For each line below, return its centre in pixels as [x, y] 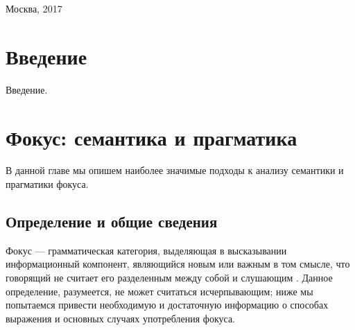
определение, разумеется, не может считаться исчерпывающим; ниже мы [159, 291]
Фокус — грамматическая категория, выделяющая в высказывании [146, 250]
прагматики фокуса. [47, 184]
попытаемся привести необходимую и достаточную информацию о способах [167, 305]
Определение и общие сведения [112, 222]
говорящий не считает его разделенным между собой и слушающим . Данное [169, 278]
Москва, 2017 [34, 8]
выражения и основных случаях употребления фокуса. [120, 318]
